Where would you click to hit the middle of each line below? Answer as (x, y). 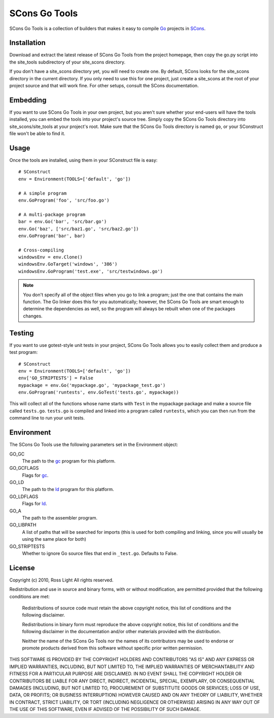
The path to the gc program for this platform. (69, 461)
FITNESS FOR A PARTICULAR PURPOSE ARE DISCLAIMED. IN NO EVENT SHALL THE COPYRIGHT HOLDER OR (126, 674)
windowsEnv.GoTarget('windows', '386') (68, 264)
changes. (33, 316)
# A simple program (43, 193)
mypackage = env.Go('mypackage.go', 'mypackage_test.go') (92, 385)
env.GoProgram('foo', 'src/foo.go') (64, 200)
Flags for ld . (35, 504)
